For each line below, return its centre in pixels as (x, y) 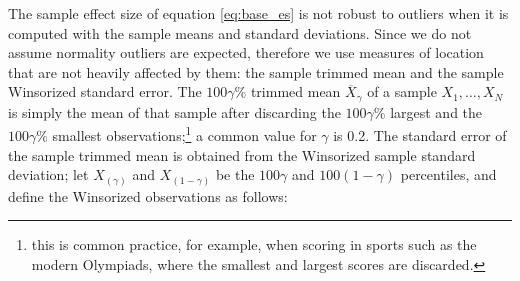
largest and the (436, 111)
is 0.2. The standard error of (420, 135)
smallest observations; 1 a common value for (184, 134)
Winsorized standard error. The (105, 91)
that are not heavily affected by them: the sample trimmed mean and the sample (256, 71)
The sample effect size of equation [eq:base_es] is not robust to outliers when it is (258, 13)
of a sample (402, 91)
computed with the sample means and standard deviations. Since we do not (240, 32)
